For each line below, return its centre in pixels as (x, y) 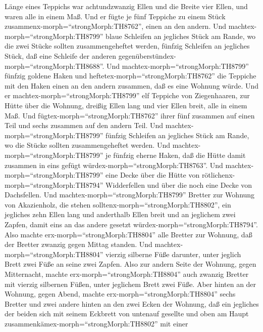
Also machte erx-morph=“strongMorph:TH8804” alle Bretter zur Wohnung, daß (128, 234)
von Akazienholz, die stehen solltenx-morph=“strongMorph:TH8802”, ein (118, 204)
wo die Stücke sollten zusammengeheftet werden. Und (87, 145)
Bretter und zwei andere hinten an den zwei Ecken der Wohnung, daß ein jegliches (132, 303)
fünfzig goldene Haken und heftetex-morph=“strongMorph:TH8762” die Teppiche (130, 76)
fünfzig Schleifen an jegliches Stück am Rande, (177, 135)
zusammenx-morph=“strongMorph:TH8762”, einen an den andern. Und (116, 26)
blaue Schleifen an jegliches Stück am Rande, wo (181, 36)
